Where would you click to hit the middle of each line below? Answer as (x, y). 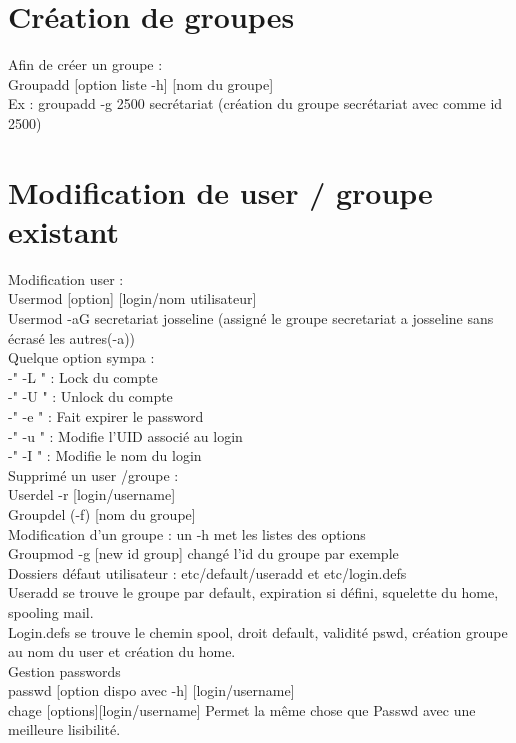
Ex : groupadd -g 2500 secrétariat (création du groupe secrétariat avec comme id (255, 103)
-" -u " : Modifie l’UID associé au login (125, 435)
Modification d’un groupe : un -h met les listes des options (187, 533)
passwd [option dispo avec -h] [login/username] (151, 690)
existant (64, 230)
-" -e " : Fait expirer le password (106, 415)
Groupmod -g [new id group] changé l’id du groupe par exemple (203, 553)
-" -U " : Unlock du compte (90, 396)
